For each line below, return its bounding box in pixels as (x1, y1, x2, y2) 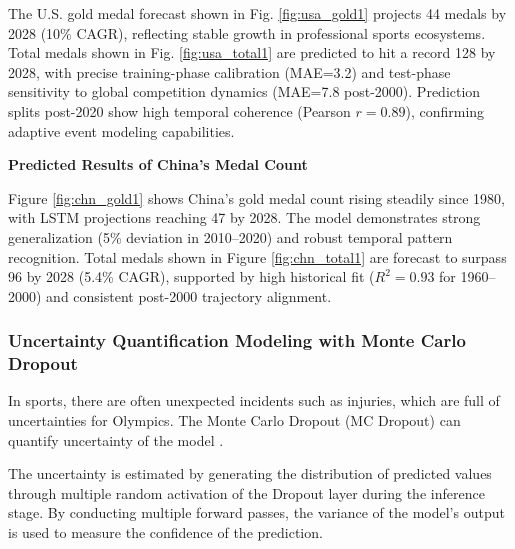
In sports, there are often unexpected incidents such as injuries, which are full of (8, 390, 500, 411)
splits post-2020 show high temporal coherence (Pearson (8, 100, 351, 121)
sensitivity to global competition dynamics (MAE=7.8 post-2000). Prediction (8, 81, 481, 102)
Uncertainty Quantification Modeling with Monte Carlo (8, 328, 466, 353)
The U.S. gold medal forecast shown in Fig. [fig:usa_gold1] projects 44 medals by (8, 3, 507, 23)
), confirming (405, 100, 485, 121)
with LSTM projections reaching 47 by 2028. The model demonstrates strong (8, 207, 481, 228)
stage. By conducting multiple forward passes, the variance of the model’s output (8, 502, 505, 523)
